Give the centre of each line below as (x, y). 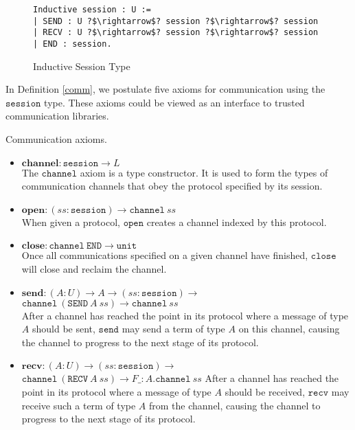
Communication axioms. (56, 139)
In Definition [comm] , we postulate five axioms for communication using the (165, 89)
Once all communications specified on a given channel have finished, (165, 255)
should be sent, (64, 329)
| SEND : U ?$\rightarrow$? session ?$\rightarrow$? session (176, 21)
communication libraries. (57, 116)
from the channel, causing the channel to (235, 405)
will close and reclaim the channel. (94, 268)
